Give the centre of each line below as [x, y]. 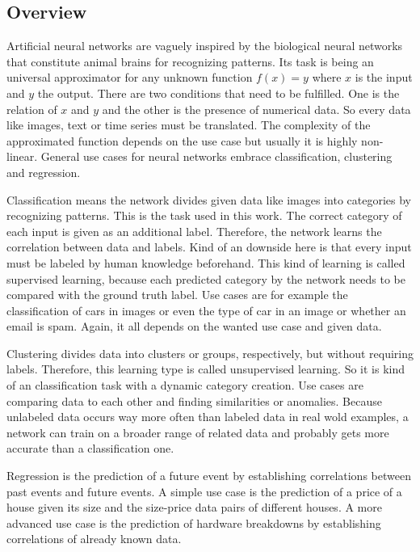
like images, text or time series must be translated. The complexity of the [189, 125]
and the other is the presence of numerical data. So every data [256, 109]
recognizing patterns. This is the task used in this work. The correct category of [204, 215]
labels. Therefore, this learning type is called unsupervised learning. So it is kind [206, 369]
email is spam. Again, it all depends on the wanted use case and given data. [194, 326]
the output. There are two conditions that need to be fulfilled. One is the [218, 93]
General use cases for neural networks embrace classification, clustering [216, 156]
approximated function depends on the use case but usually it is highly [182, 140]
